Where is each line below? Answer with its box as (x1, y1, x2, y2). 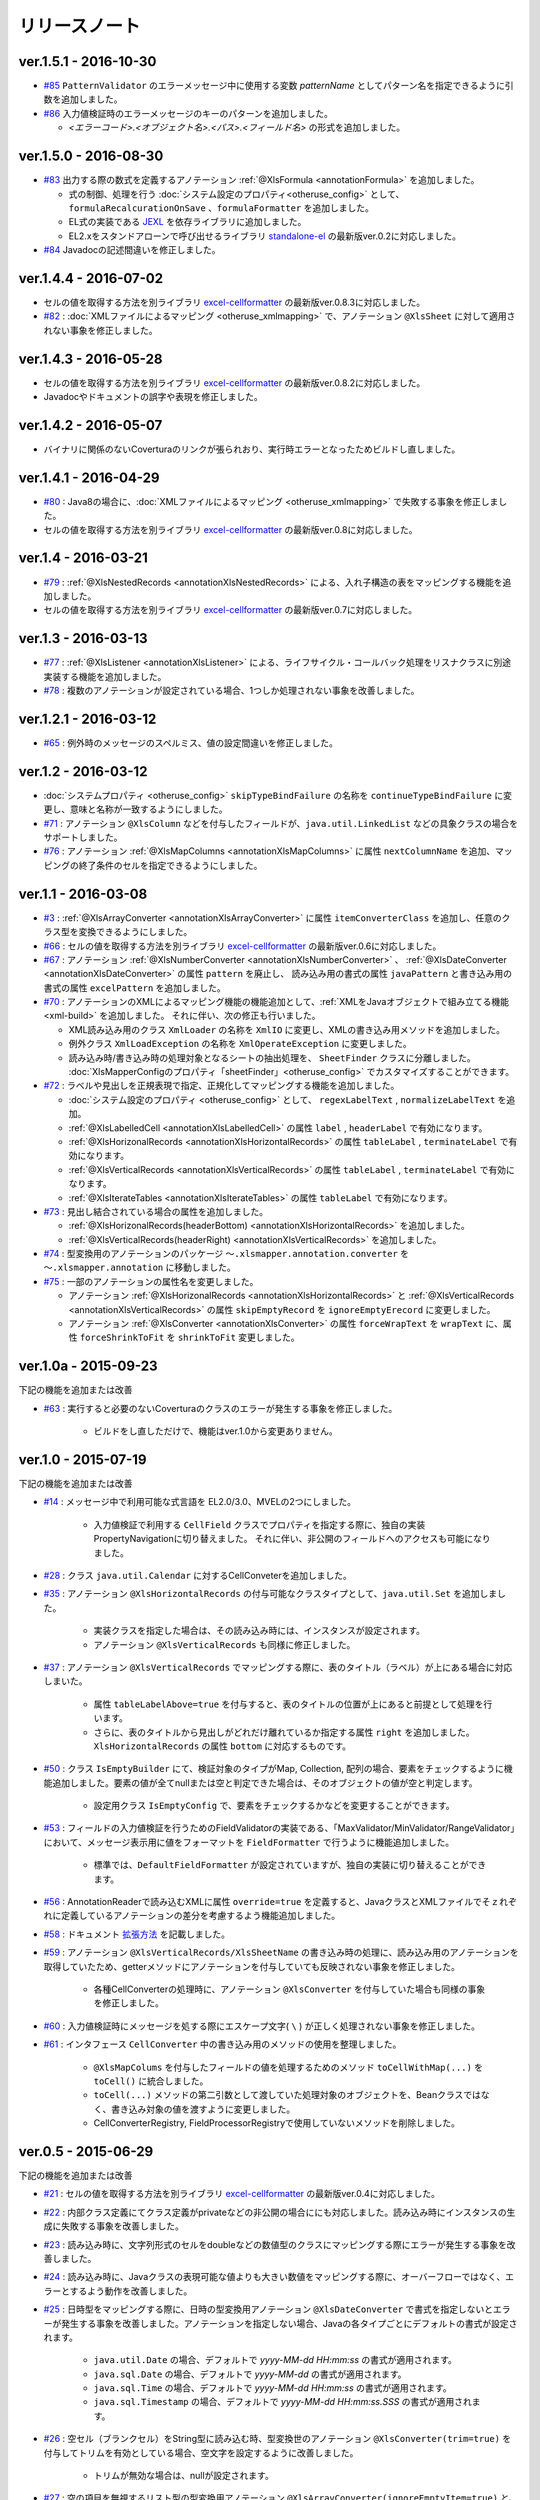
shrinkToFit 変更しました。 (177, 1331, 300, 1344)
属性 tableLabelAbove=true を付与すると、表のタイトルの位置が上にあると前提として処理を (93, 1698, 484, 1710)
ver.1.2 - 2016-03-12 (18, 763, 148, 780)
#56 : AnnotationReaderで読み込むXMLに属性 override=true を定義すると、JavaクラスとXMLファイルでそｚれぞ (43, 1896, 517, 1908)
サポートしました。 (43, 831, 123, 844)
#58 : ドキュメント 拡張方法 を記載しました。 (43, 1928, 230, 1940)
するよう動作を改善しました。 (69, 2285, 193, 2297)
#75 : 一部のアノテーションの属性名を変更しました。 (43, 1275, 259, 1287)
